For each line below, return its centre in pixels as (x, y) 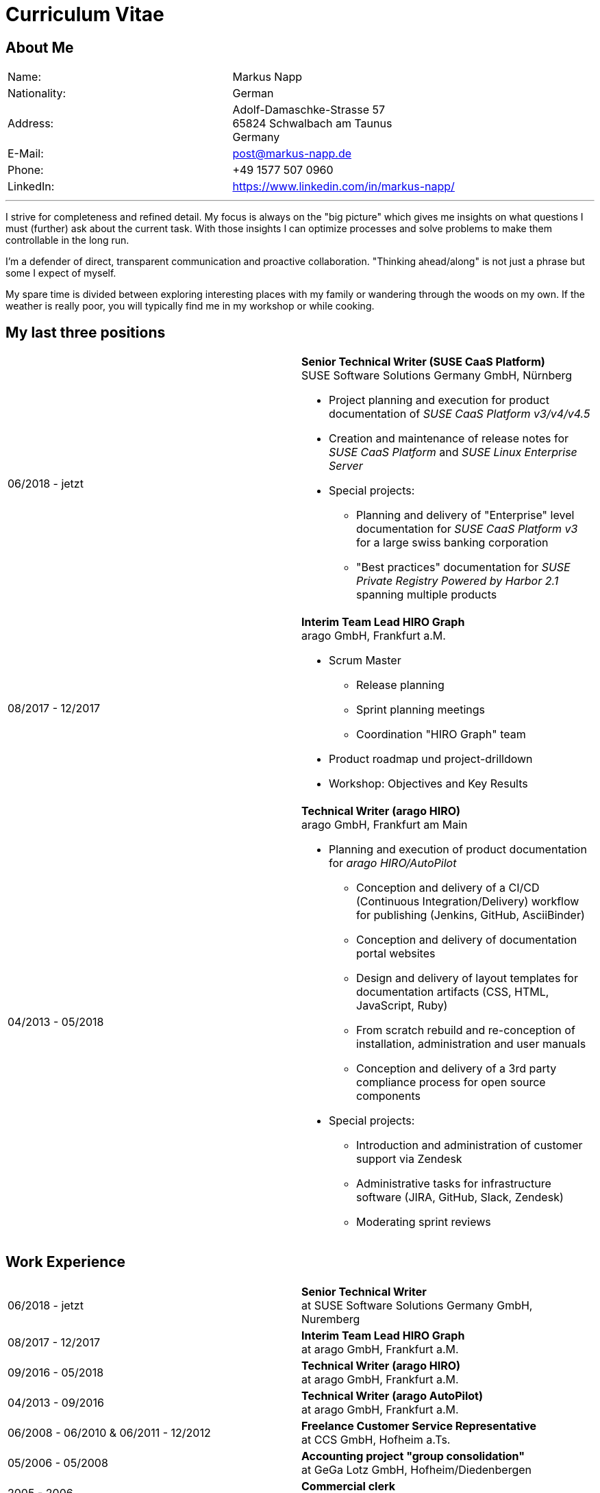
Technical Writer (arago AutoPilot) (392, 1395)
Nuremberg (331, 1319)
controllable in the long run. (67, 240)
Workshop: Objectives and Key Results (428, 784)
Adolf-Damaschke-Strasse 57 (309, 110)
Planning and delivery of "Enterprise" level (465, 515)
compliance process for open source (451, 1082)
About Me (40, 47)
